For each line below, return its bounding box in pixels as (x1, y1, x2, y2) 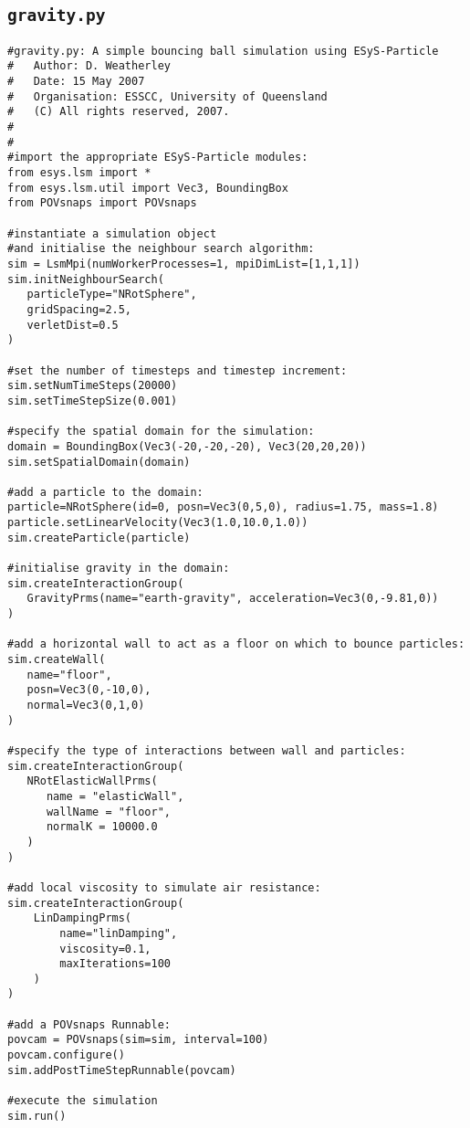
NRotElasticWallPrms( (26, 775, 158, 788)
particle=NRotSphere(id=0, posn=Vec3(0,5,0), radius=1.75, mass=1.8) (7, 501, 439, 514)
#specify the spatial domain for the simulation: (7, 425, 315, 438)
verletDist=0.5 (26, 318, 119, 332)
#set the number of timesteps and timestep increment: (7, 364, 348, 377)
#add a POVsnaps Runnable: (7, 1017, 171, 1031)
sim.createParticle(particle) (7, 531, 191, 544)
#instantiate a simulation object (7, 227, 217, 240)
